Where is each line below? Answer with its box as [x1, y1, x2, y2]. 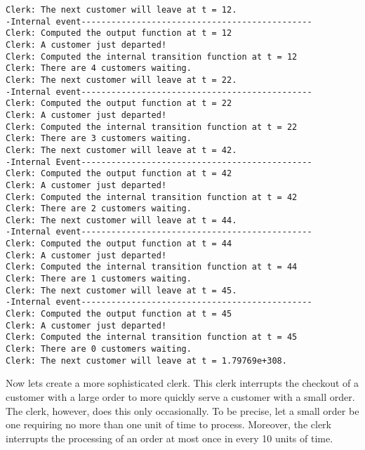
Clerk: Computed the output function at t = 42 [6, 168, 232, 179]
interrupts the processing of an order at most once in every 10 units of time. [6, 430, 333, 445]
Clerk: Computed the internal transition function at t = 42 [6, 192, 298, 202]
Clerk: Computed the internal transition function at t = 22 [6, 121, 298, 132]
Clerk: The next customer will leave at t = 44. [6, 215, 237, 225]
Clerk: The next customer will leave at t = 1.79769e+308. [6, 355, 287, 366]
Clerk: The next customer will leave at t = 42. [6, 145, 237, 155]
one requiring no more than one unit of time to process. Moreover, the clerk [6, 417, 331, 432]
